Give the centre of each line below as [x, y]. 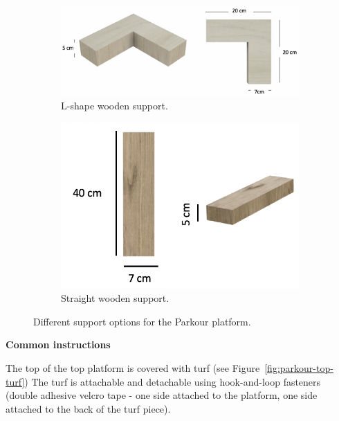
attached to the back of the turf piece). [88, 408]
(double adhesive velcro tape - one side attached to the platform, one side [162, 395]
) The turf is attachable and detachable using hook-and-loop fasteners [173, 381]
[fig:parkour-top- [299, 368]
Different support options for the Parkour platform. [142, 321]
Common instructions [58, 344]
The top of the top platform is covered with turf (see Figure [133, 368]
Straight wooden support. [115, 298]
